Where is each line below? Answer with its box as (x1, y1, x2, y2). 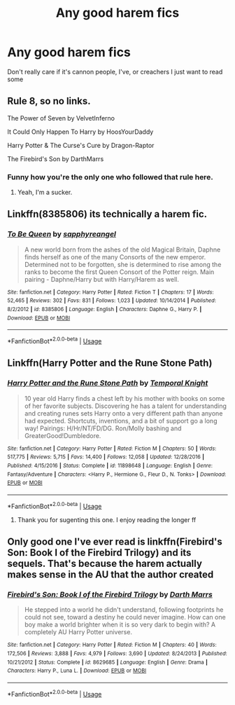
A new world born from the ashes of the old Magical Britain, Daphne (24, 245, 221, 254)
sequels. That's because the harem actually (7, 558, 203, 570)
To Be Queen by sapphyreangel (7, 229, 117, 239)
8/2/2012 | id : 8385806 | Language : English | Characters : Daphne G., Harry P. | (7, 306, 202, 313)
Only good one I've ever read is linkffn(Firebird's (7, 536, 222, 548)
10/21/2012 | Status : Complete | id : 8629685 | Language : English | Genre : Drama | (7, 659, 208, 666)
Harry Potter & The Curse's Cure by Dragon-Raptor (7, 141, 155, 149)
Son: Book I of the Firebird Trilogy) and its (7, 547, 192, 559)
